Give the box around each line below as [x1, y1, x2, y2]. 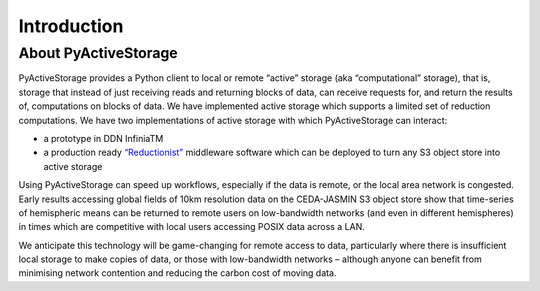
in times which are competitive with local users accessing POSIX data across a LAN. [18, 221, 365, 233]
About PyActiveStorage [18, 44, 179, 62]
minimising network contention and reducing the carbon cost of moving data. [18, 267, 337, 279]
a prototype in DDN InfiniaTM [43, 132, 164, 144]
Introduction [18, 15, 124, 37]
